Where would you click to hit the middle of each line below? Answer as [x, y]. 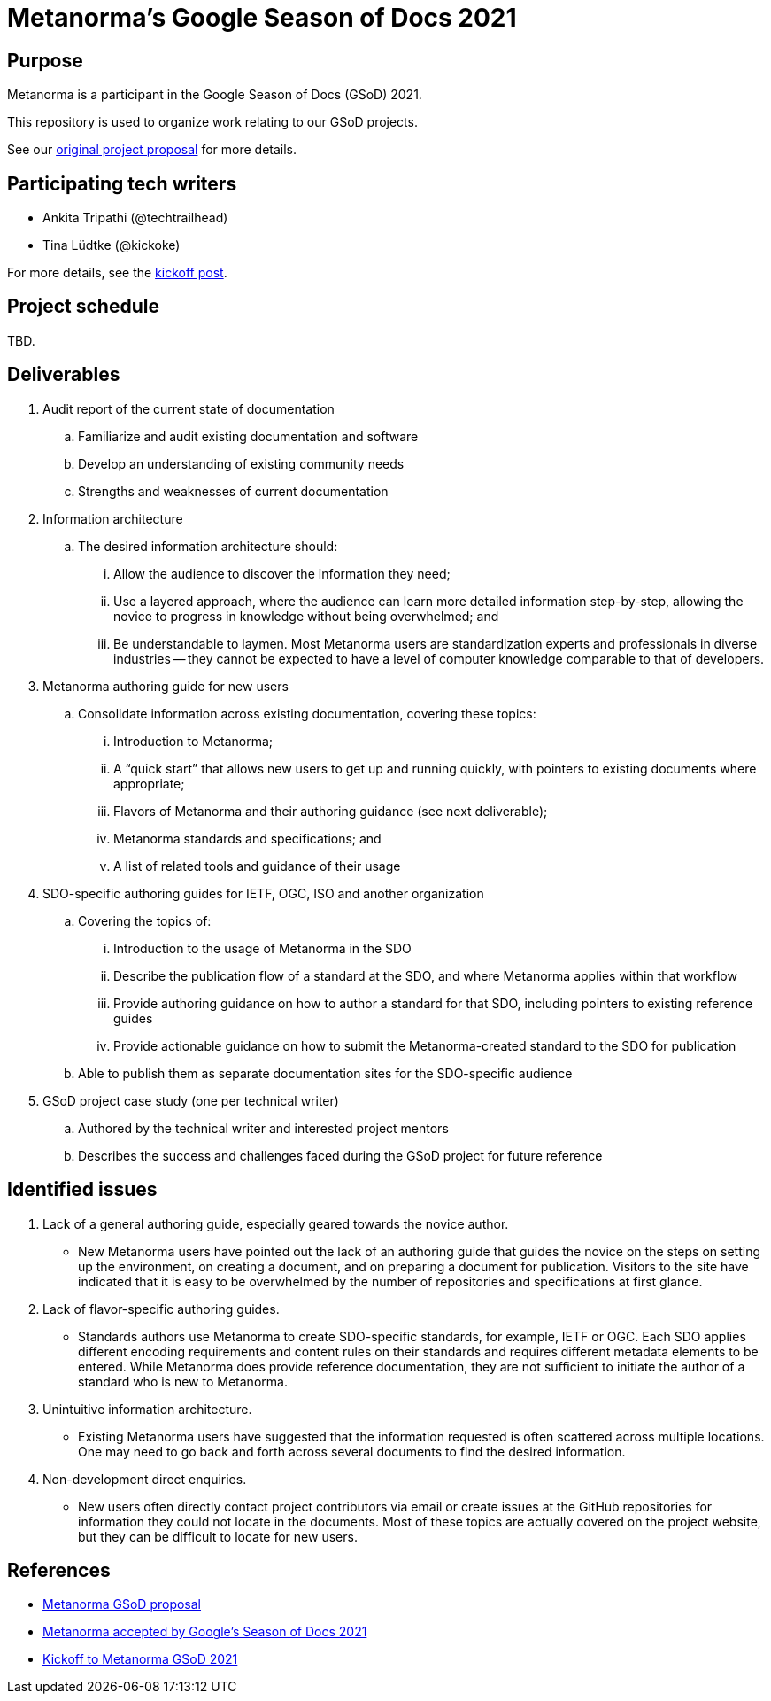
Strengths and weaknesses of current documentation [233, 491]
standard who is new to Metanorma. [183, 1381]
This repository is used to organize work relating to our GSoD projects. [212, 122]
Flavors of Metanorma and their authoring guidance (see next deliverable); [331, 811]
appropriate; [149, 783]
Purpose [45, 60]
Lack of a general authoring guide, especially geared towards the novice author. [276, 1223]
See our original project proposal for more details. [152, 150]
